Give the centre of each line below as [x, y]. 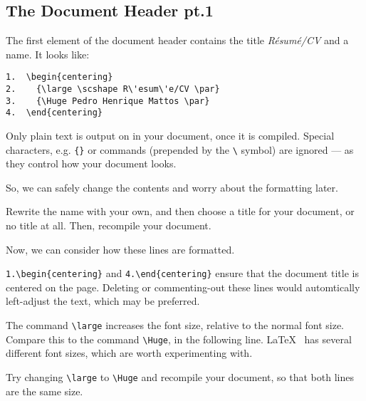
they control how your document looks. [91, 163]
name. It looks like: [48, 54]
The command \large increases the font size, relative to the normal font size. [175, 325]
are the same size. [45, 391]
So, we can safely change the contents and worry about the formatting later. [172, 187]
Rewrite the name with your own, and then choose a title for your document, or [180, 211]
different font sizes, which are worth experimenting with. [129, 353]
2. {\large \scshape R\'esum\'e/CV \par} [113, 89]
